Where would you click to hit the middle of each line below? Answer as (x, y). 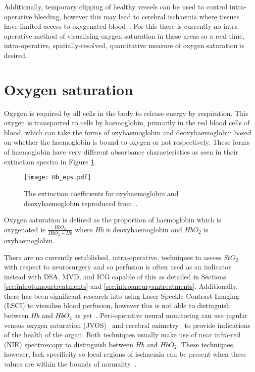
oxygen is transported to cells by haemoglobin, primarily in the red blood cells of (127, 123)
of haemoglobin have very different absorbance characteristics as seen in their (121, 152)
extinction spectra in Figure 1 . (50, 161)
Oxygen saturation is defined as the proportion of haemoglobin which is (113, 220)
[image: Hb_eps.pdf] (58, 178)
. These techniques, (206, 344)
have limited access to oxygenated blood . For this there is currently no (113, 26)
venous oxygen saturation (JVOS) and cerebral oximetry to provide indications (127, 325)
